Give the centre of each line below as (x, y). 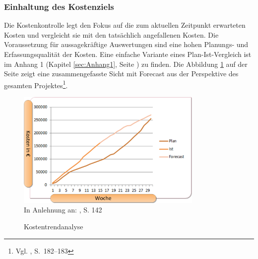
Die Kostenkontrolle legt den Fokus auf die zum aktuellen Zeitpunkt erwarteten (125, 25)
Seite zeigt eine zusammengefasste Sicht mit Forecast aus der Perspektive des (121, 74)
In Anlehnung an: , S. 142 (63, 210)
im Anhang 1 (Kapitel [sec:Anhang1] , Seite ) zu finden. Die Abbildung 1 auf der (126, 64)
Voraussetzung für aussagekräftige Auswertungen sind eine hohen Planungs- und (126, 44)
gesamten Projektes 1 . (36, 84)
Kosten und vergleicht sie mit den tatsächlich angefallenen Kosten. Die (111, 34)
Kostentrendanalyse (54, 227)
